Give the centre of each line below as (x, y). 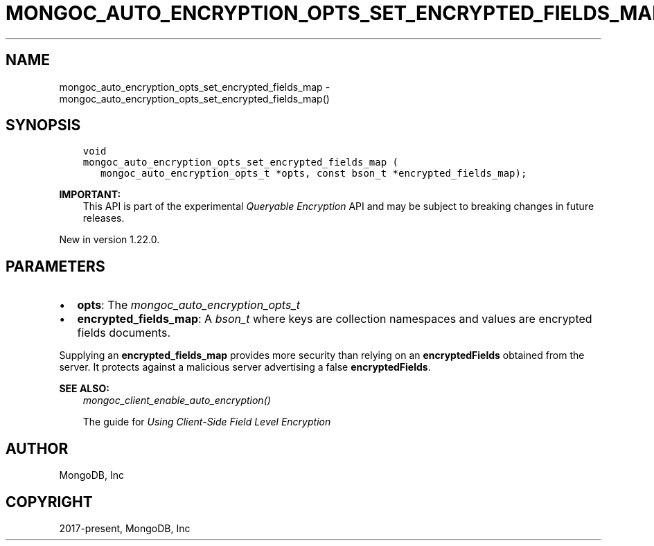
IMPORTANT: (90, 195)
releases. (104, 218)
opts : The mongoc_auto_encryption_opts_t (188, 305)
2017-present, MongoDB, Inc (125, 528)
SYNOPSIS (43, 125)
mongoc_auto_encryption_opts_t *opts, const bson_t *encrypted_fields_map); (314, 174)
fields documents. (124, 333)
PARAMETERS (55, 266)
